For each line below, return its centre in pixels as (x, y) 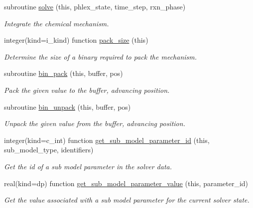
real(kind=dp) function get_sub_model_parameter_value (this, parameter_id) (126, 183)
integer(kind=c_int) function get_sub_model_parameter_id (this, (107, 140)
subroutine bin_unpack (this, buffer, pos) (67, 106)
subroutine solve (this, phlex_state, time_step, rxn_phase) (95, 6)
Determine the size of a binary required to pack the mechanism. (101, 56)
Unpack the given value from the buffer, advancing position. (95, 123)
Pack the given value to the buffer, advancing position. (87, 90)
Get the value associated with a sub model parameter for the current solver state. (127, 200)
